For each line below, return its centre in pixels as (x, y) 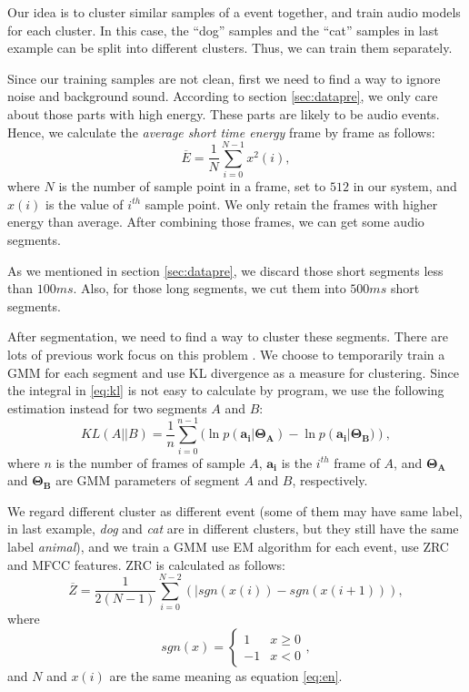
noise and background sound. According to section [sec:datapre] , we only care (223, 96)
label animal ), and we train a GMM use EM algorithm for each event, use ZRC (228, 546)
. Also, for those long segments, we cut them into (210, 288)
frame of (357, 462)
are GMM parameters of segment (148, 480)
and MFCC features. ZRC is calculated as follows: (146, 564)
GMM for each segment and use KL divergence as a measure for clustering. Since (234, 372)
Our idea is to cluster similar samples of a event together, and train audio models (234, 12)
